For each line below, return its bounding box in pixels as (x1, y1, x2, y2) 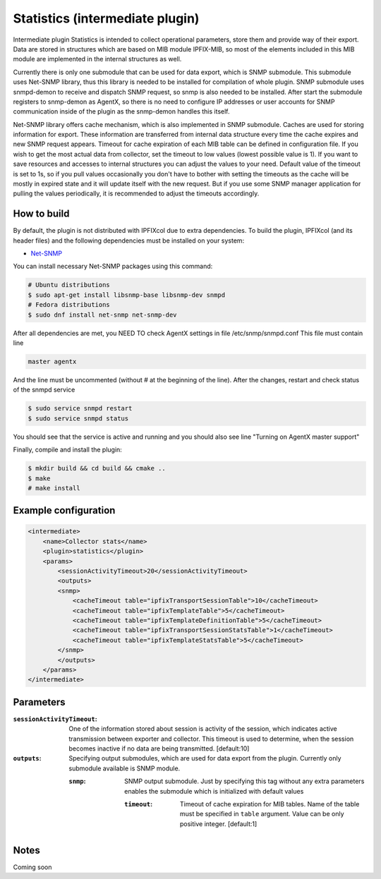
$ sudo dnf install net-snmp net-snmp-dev (28, 310, 177, 319)
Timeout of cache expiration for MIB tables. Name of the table (180, 799, 360, 808)
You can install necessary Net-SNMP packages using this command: (13, 262, 213, 271)
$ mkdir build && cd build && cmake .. (28, 464, 166, 473)
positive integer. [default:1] (180, 819, 258, 828)
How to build (13, 208, 70, 220)
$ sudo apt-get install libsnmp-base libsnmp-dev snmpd (28, 291, 226, 299)
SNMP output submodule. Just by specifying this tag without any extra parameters (124, 777, 365, 786)
